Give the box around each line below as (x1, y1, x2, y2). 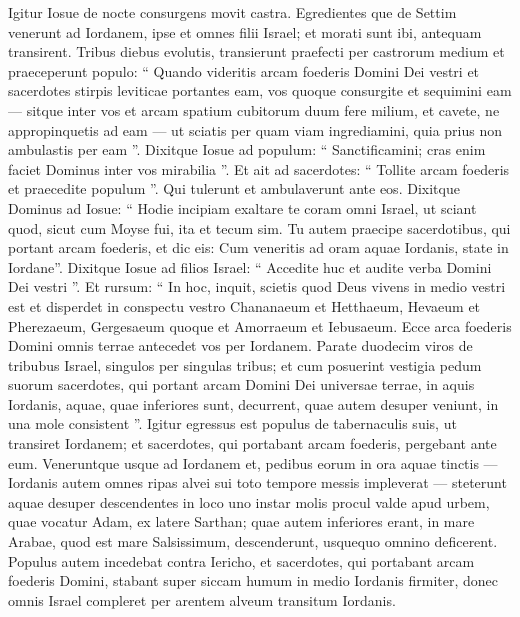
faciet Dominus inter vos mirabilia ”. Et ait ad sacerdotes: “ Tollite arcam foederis (8, 158, 510, 179)
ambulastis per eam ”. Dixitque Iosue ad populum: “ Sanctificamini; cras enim (8, 139, 486, 160)
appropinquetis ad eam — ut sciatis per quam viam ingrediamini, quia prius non (8, 119, 503, 140)
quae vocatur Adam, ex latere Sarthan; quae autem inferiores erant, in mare (8, 511, 475, 532)
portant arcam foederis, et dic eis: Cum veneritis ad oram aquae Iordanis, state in (8, 237, 509, 258)
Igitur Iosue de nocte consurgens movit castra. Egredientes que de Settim (8, 2, 457, 22)
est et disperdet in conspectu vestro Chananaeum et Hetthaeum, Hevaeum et (8, 295, 481, 316)
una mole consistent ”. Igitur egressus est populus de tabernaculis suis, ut (8, 413, 457, 434)
